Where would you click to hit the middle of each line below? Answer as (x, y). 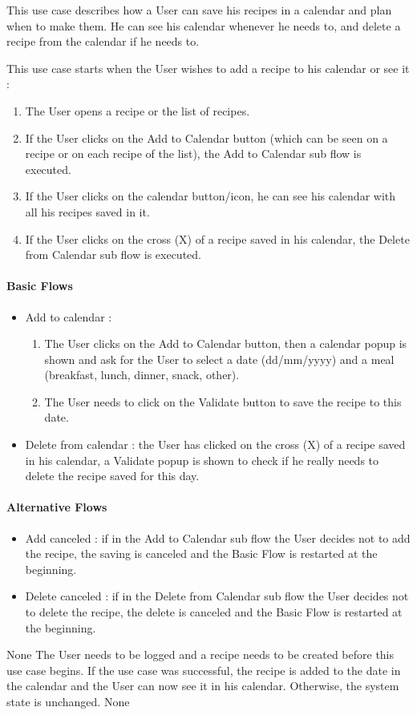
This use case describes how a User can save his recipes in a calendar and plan (199, 10)
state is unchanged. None (68, 701)
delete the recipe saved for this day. (112, 476)
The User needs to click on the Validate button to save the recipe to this (223, 401)
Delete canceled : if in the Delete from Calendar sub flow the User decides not (217, 596)
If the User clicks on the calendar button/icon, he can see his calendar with (211, 196)
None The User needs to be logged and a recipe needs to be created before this (200, 654)
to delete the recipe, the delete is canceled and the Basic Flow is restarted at (214, 612)
